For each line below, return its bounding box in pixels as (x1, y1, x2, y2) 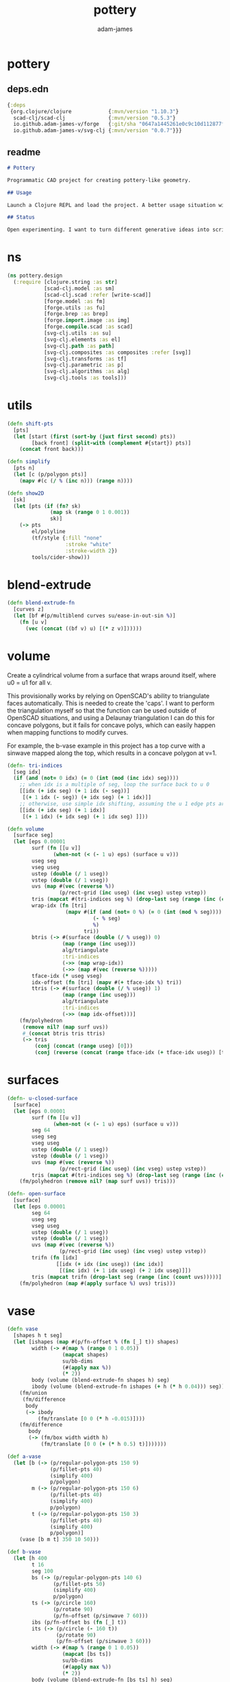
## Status (7, 214, 36, 221)
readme (7, 146, 41, 158)
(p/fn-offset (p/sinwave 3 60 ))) (55, 1638, 152, 1645)
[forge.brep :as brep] (43, 311, 109, 317)
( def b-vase (7, 1549, 41, 1556)
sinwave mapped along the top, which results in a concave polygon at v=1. (7, 748, 217, 757)
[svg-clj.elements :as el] (43, 336, 121, 343)
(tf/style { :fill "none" (31, 535, 103, 541)
